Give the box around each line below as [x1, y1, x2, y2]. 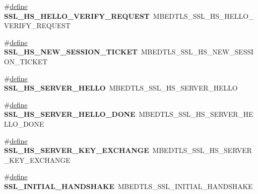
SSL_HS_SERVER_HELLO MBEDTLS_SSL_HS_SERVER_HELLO [4, 83, 238, 93]
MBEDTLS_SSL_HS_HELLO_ [153, 10, 254, 21]
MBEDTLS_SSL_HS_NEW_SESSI [141, 47, 254, 57]
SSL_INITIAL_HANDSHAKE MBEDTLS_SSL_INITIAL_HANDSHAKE [4, 181, 253, 191]
